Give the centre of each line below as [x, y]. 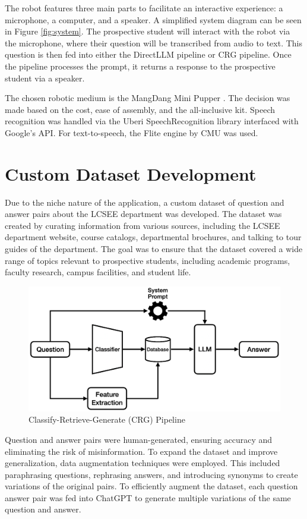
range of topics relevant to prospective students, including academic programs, [148, 260]
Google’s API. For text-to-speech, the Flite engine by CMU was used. [132, 132]
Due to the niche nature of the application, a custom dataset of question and [145, 202]
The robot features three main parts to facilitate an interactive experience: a [144, 8]
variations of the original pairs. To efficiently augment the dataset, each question [151, 486]
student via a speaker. [45, 78]
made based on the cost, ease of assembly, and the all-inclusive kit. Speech [140, 109]
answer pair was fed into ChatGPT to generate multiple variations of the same [148, 497]
